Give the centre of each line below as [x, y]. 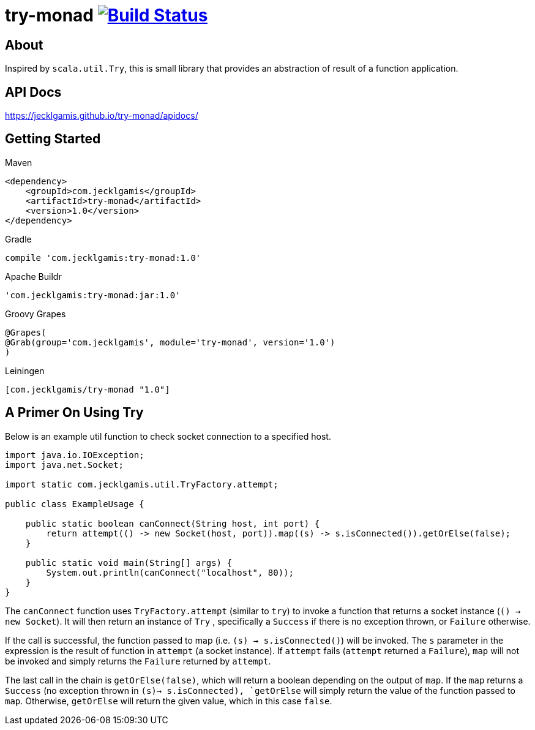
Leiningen [25, 371]
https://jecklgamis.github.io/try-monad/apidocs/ [102, 116]
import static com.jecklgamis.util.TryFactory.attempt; [142, 484]
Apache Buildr [33, 276]
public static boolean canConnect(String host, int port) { [173, 523]
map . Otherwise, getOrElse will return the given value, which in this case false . [169, 701]
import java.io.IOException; [75, 455]
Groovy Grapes [36, 314]
